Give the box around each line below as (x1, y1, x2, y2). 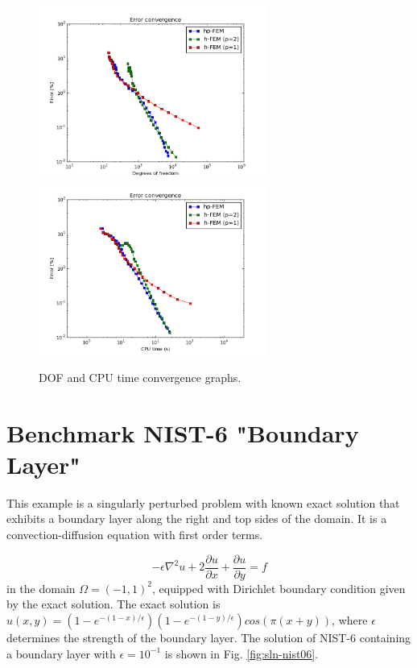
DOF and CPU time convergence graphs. (39, 368, 242, 385)
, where (332, 611, 368, 628)
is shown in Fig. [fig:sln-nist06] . (164, 645, 319, 662)
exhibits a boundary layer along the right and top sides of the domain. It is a (6, 510, 387, 527)
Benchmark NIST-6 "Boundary (6, 416, 359, 449)
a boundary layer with (6, 645, 116, 662)
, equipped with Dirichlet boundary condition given (152, 579, 406, 596)
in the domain (6, 579, 76, 596)
